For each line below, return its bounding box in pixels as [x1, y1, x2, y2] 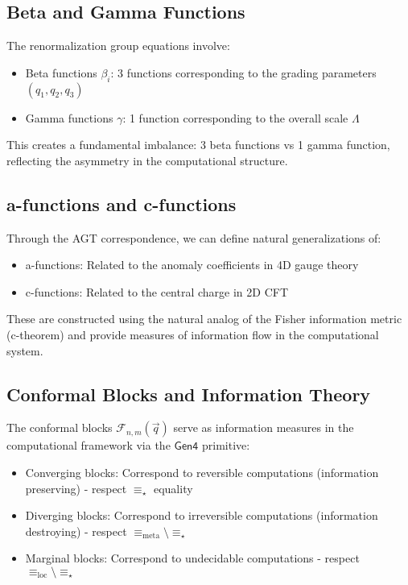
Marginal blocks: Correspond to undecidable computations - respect [25, 550, 360, 566]
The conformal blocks [6, 419, 113, 436]
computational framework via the [6, 437, 171, 454]
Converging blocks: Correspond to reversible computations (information [25, 463, 379, 480]
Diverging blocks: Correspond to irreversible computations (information [25, 507, 378, 524]
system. [6, 342, 43, 359]
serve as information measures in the [173, 419, 354, 436]
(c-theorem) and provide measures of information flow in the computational [6, 326, 379, 342]
